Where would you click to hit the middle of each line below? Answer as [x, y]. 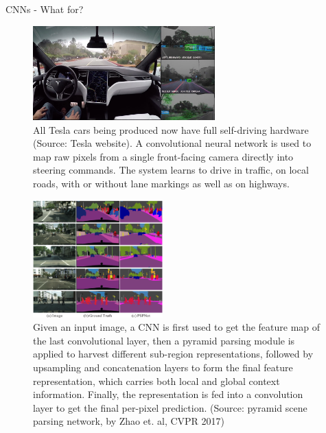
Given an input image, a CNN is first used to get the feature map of [177, 327]
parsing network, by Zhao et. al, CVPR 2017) [129, 421]
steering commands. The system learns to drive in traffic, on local [171, 170]
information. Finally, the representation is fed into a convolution [168, 394]
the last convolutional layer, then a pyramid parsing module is [164, 340]
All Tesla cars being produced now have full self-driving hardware [171, 129]
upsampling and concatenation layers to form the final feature [163, 367]
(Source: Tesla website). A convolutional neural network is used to [172, 143]
